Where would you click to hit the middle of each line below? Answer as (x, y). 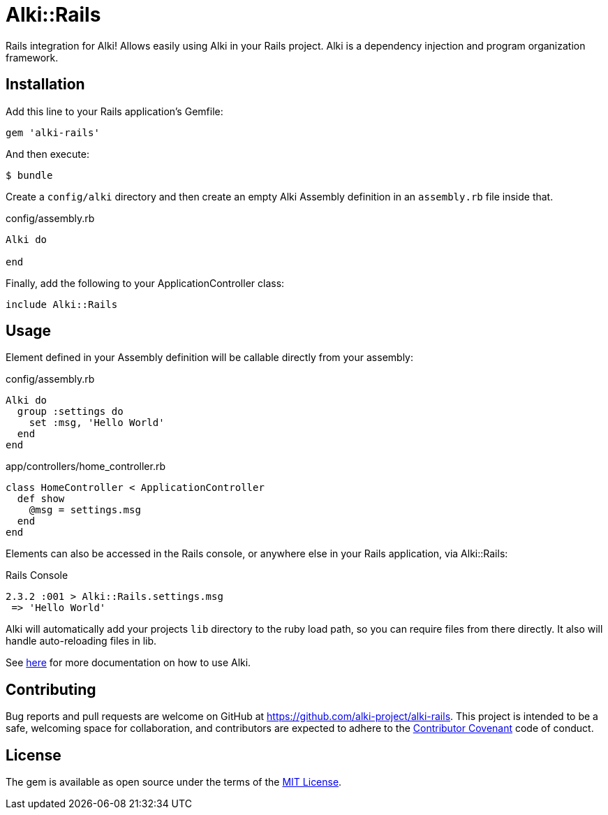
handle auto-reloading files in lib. (81, 641)
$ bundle (29, 175)
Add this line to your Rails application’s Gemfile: (114, 111)
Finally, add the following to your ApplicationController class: (145, 283)
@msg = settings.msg (85, 510)
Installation (45, 85)
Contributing (51, 689)
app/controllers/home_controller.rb (86, 467)
